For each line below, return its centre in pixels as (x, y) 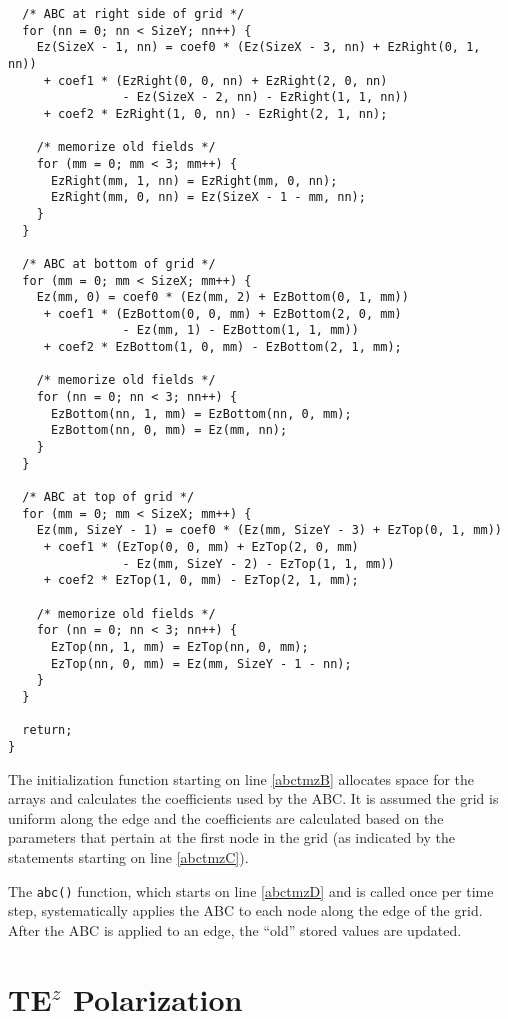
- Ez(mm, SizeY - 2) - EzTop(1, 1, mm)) (258, 563)
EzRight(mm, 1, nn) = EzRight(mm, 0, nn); (194, 180)
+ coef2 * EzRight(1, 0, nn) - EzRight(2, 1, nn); (215, 113)
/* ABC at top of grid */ (108, 497)
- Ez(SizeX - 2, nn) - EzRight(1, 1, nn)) (265, 97)
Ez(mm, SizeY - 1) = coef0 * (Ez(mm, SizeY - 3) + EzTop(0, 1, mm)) (269, 530)
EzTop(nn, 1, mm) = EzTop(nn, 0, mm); (179, 646)
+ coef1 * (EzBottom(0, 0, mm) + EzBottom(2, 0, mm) (222, 313)
